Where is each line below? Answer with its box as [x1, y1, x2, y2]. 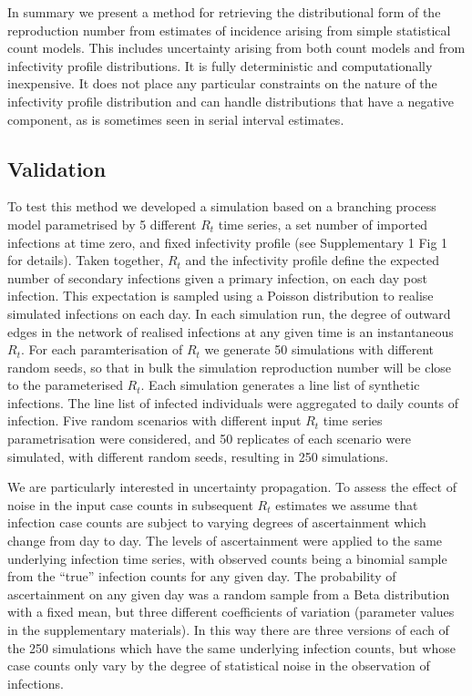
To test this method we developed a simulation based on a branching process [7, 197, 436, 216]
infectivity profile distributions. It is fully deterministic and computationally [7, 56, 433, 75]
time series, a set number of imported [218, 214, 428, 233]
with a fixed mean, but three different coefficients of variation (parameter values [7, 602, 455, 621]
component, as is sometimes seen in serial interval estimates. [7, 109, 344, 128]
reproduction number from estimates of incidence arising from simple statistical [7, 20, 451, 39]
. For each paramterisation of [20, 340, 183, 359]
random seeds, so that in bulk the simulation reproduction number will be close [7, 357, 452, 376]
